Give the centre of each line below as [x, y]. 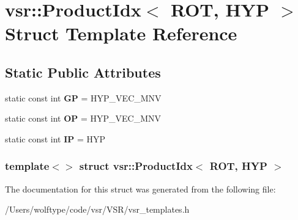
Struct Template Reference [121, 33]
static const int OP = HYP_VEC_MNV [83, 118]
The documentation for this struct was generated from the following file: [140, 189]
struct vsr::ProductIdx [136, 166]
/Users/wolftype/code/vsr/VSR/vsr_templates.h [97, 209]
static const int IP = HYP [55, 138]
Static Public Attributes [83, 72]
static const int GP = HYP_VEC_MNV [83, 97]
